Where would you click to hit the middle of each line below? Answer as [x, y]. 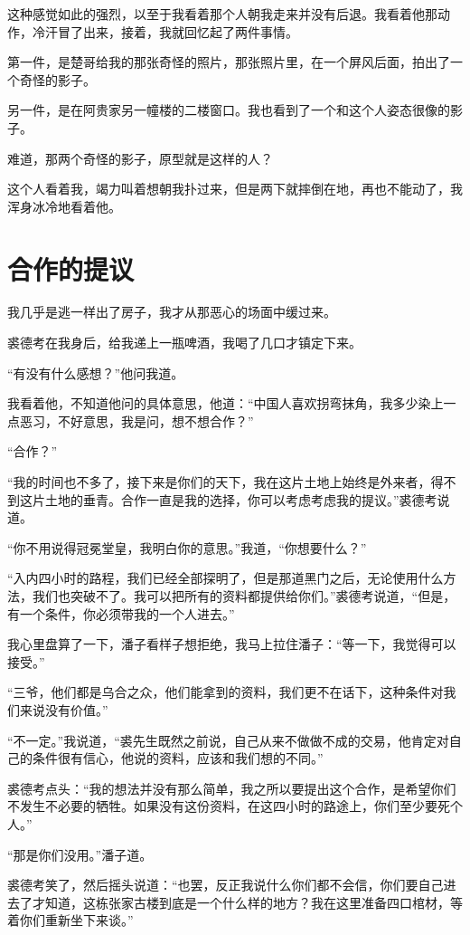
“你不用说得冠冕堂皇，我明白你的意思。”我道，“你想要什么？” [187, 547]
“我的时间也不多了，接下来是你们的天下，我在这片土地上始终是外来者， [219, 482]
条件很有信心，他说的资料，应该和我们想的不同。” [178, 758]
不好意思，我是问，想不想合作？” [155, 420]
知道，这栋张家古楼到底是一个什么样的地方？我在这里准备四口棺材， [247, 902]
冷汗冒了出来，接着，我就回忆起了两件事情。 [165, 31]
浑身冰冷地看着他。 [64, 206]
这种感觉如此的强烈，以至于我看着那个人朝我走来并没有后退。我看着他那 [222, 14]
